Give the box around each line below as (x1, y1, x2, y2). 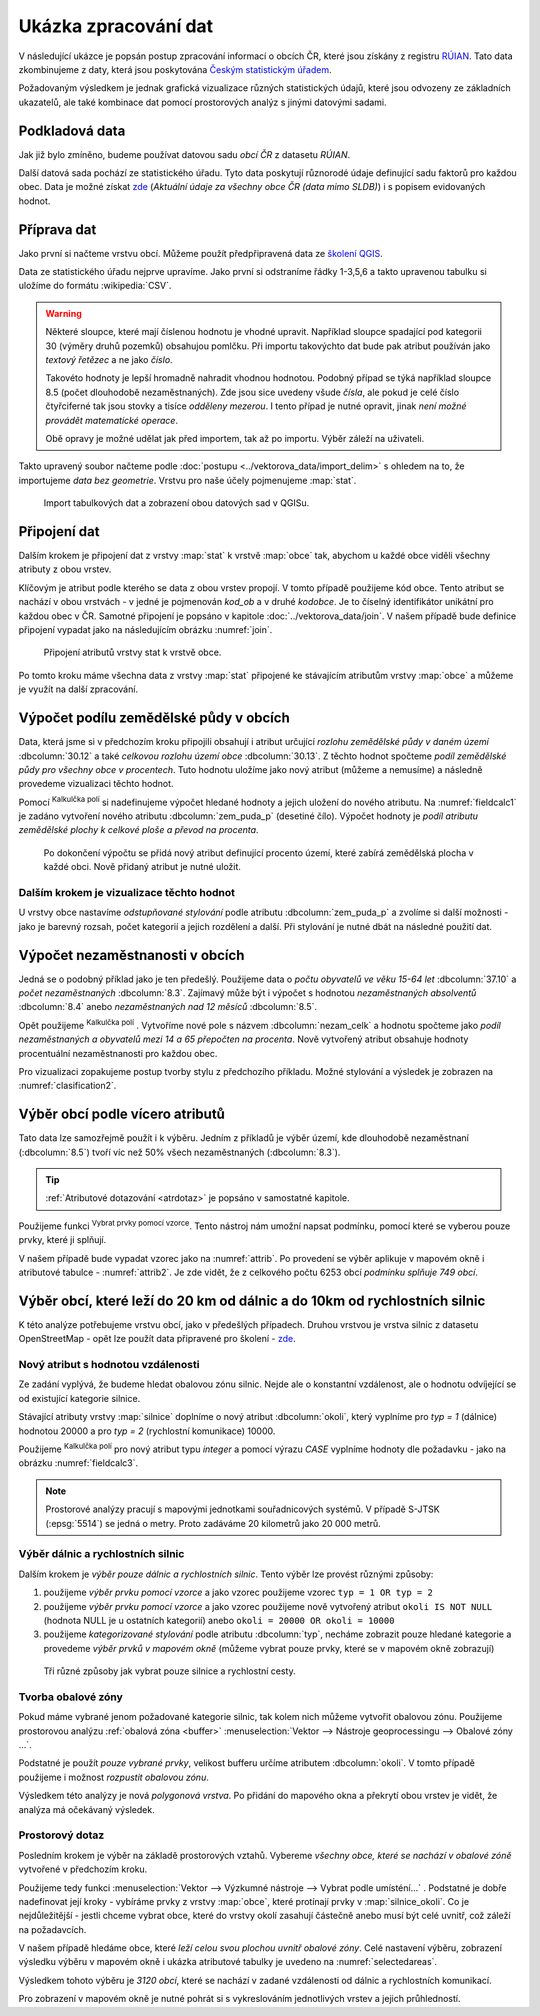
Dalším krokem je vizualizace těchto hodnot (18, 886, 235, 899)
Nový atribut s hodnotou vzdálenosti (18, 1358, 200, 1372)
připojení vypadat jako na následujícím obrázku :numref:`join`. (18, 624, 273, 636)
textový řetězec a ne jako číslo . (45, 354, 174, 366)
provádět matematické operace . (45, 414, 179, 426)
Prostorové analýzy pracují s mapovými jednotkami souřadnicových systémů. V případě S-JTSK (45, 1503, 440, 1515)
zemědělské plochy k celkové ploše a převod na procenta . (18, 824, 259, 836)
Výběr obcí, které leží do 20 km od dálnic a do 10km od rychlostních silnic (18, 1292, 486, 1309)
